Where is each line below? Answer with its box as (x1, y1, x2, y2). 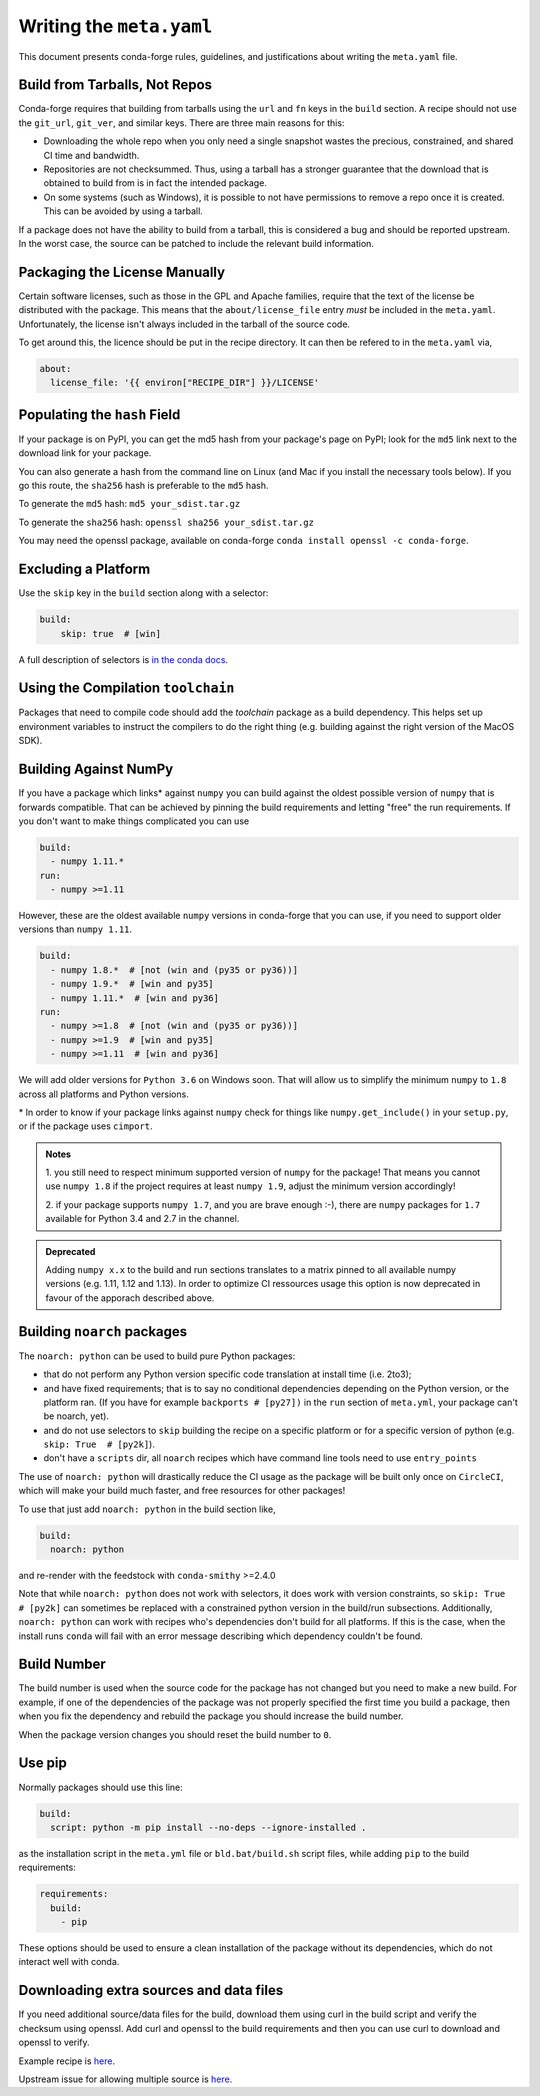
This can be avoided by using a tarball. (43, 205, 204, 217)
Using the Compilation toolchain (18, 680, 235, 697)
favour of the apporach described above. (45, 1291, 215, 1304)
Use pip (18, 1755, 67, 1772)
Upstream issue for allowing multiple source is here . (18, 2073, 233, 2085)
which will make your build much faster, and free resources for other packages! (18, 1485, 346, 1497)
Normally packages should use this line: (18, 1781, 184, 1793)
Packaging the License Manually (18, 263, 225, 280)
